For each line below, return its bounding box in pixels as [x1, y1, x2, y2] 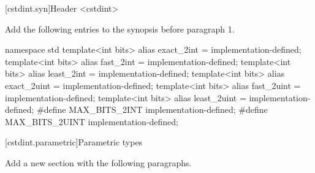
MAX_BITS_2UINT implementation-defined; [5, 115, 178, 128]
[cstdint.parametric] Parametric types [5, 136, 143, 148]
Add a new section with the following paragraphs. [5, 156, 192, 169]
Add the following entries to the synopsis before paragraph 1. [5, 22, 235, 35]
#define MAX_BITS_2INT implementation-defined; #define [37, 103, 268, 116]
